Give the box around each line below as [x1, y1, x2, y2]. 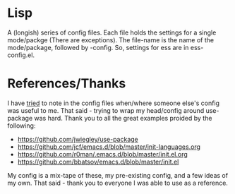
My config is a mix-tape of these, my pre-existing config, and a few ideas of [7, 171, 228, 179]
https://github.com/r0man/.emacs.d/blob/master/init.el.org [17, 150, 188, 158]
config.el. [7, 51, 35, 59]
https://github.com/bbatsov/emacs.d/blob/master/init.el [17, 157, 179, 166]
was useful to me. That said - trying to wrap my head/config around [7, 106, 205, 114]
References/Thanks [7, 75, 126, 92]
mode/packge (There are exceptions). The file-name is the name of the [7, 35, 214, 44]
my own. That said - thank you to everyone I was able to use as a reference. [7, 178, 228, 187]
